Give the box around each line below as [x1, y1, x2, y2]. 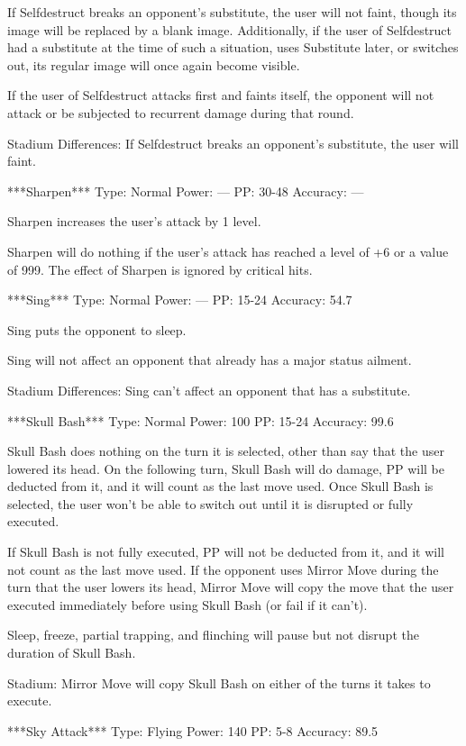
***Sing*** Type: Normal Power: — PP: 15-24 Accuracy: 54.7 [7, 290, 352, 309]
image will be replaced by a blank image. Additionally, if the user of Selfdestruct [7, 20, 452, 39]
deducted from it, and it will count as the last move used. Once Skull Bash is [7, 477, 434, 496]
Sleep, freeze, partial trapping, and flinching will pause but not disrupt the [7, 625, 419, 644]
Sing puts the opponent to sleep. [7, 320, 187, 339]
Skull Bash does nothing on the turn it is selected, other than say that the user [7, 441, 444, 460]
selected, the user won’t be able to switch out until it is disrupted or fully [7, 494, 414, 513]
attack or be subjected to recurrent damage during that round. [7, 103, 354, 122]
